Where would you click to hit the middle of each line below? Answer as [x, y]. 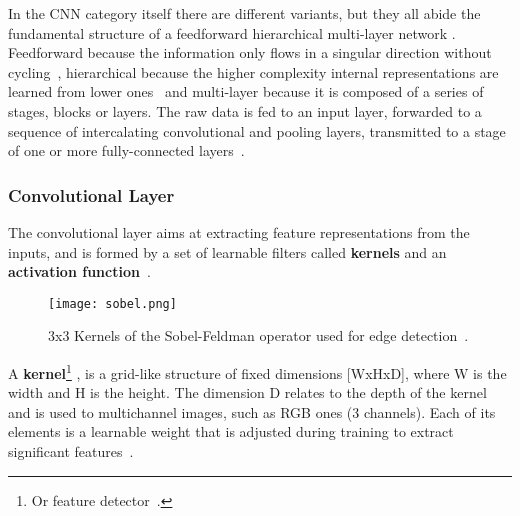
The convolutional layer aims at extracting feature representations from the [239, 231]
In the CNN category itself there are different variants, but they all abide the [244, 13]
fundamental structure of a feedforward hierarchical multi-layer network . [232, 32]
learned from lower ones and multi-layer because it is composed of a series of [246, 91]
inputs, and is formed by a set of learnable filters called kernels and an [227, 251]
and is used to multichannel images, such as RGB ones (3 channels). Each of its [252, 411]
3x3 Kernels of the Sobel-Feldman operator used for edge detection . [258, 335]
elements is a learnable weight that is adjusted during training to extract [231, 431]
